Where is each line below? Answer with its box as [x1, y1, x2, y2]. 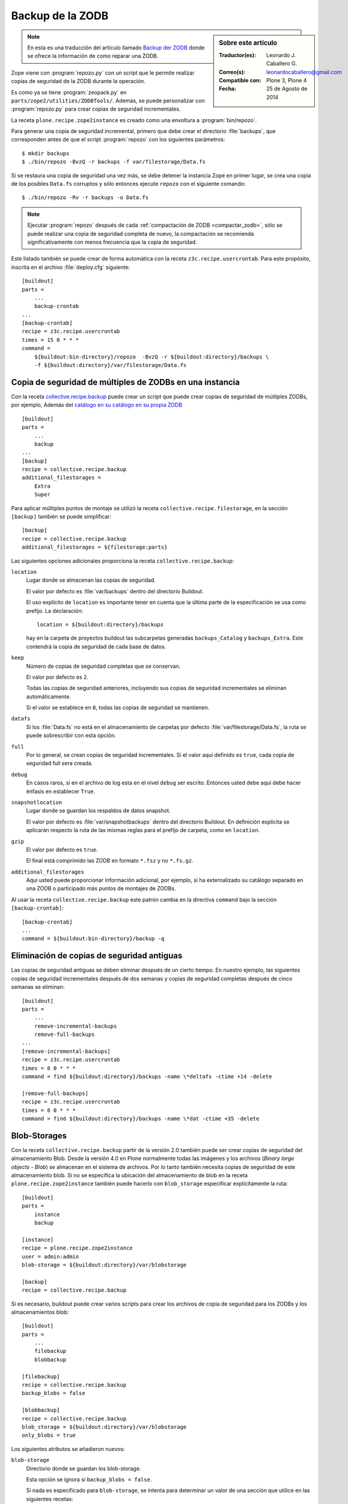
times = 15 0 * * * [22, 336, 79, 343]
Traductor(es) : [219, 51, 257, 58]
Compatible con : [219, 76, 261, 84]
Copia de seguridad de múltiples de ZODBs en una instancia [11, 377, 240, 387]
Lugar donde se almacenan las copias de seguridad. [26, 576, 156, 584]
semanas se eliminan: [11, 984, 65, 991]
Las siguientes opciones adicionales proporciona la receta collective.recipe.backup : [11, 557, 234, 564]
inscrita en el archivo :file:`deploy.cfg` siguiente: [11, 264, 130, 271]
